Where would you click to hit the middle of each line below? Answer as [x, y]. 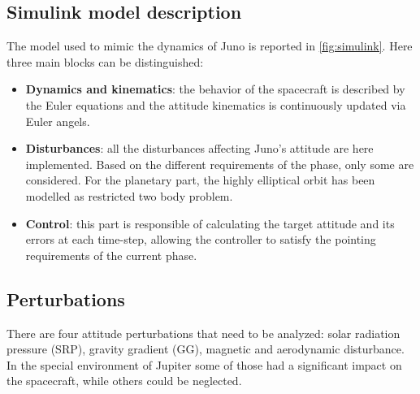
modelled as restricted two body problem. [129, 195]
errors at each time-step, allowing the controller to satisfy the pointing [201, 239]
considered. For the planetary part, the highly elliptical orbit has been [200, 180]
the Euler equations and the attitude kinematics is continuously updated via [216, 104]
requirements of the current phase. [111, 255]
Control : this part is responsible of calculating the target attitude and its [210, 223]
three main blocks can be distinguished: [105, 61]
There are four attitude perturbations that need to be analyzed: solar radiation [204, 333]
